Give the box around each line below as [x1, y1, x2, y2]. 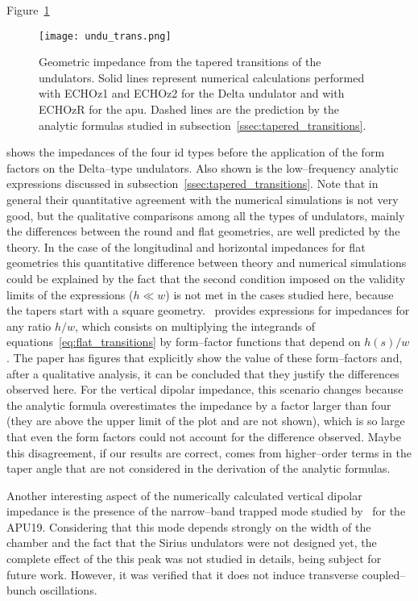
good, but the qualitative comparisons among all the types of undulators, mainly [6, 207, 405, 223]
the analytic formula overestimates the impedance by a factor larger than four [6, 396, 391, 413]
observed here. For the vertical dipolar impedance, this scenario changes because [6, 381, 404, 398]
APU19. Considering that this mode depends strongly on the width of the [6, 518, 371, 535]
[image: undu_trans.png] [39, 30, 172, 42]
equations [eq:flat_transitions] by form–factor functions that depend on [6, 333, 361, 350]
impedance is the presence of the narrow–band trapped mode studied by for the [6, 503, 406, 520]
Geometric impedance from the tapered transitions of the [39, 53, 321, 70]
